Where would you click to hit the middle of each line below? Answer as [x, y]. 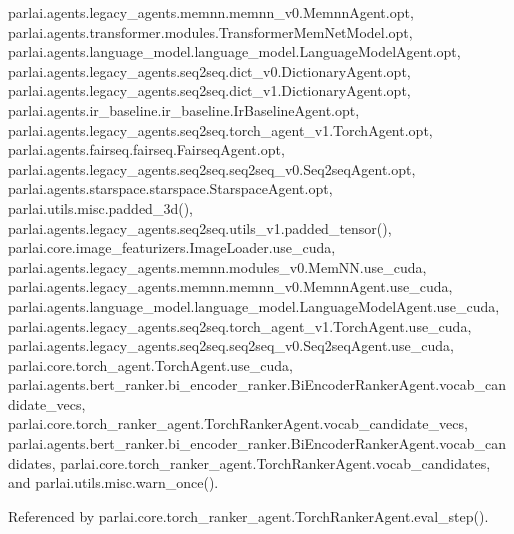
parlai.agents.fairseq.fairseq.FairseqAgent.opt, [146, 149]
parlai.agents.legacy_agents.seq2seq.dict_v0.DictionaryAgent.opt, [209, 70]
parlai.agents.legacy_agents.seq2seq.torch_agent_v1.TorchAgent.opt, [220, 129]
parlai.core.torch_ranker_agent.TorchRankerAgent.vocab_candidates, [275, 462]
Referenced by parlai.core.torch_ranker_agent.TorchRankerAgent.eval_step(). [248, 515]
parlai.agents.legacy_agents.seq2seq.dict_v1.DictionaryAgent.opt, [209, 90]
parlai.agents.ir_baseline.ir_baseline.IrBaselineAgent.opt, [184, 109]
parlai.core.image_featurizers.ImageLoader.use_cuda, [172, 247]
